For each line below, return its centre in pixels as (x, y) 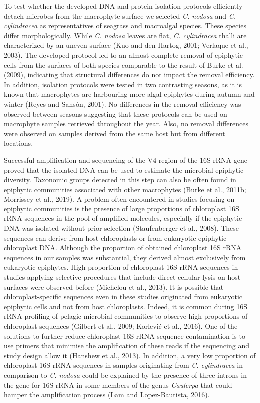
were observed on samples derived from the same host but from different (115, 133)
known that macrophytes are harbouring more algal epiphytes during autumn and (129, 94)
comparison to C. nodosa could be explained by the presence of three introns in (125, 374)
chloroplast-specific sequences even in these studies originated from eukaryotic (123, 297)
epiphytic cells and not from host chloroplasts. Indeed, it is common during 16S (126, 306)
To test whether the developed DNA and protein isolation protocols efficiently (123, 6)
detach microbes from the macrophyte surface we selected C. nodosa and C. (120, 16)
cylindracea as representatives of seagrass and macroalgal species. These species (125, 26)
